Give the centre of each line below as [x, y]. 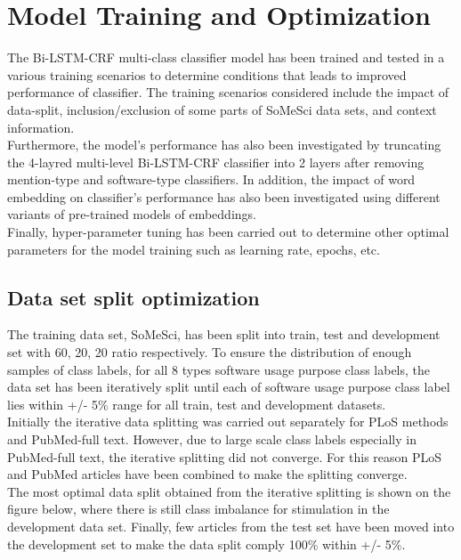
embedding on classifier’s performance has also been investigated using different [224, 196]
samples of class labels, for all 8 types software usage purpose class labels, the [219, 369]
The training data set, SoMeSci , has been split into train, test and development [224, 334]
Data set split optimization [133, 297]
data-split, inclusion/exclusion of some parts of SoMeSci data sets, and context [222, 109]
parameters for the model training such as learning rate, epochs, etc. [194, 249]
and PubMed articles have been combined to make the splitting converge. [207, 474]
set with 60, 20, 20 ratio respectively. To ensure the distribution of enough [210, 352]
